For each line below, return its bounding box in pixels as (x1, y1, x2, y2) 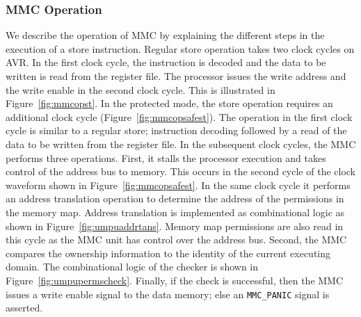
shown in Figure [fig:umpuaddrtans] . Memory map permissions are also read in (6, 218, 344, 233)
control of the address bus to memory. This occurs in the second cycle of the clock (6, 164, 356, 179)
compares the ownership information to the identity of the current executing (6, 245, 331, 260)
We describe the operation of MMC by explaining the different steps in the (6, 28, 325, 42)
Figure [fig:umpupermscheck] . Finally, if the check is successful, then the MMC (6, 273, 344, 287)
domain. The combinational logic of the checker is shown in (6, 259, 259, 274)
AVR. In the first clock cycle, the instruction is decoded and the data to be (6, 55, 326, 70)
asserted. (6, 300, 43, 315)
